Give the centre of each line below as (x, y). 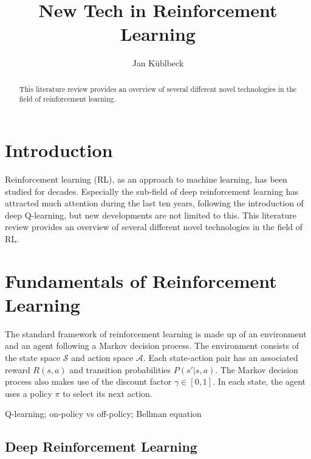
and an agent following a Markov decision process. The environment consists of (152, 345)
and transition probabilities (120, 369)
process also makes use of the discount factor (88, 381)
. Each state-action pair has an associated (220, 358)
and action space (102, 358)
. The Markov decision (257, 369)
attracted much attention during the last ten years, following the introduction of (154, 203)
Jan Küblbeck (158, 63)
